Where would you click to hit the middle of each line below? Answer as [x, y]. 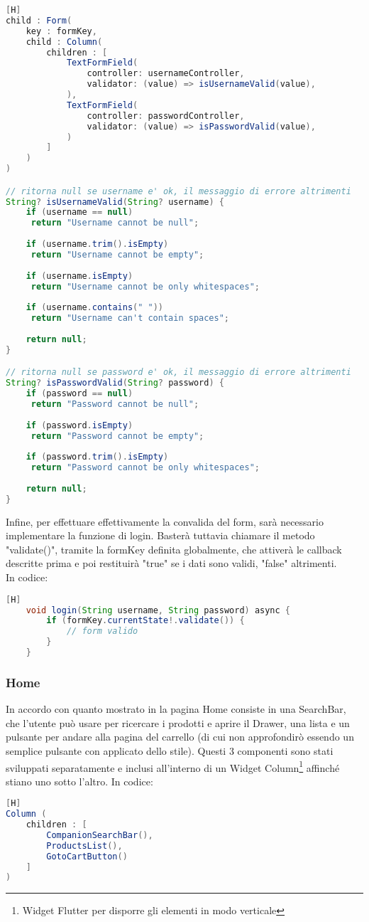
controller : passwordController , [166, 116]
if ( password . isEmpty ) [79, 425]
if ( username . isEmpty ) [79, 276]
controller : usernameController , [166, 74]
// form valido [102, 631]
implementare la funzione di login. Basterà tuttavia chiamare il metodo [160, 535]
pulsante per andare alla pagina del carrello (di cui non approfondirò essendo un [180, 737]
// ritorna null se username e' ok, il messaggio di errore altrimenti [178, 191]
